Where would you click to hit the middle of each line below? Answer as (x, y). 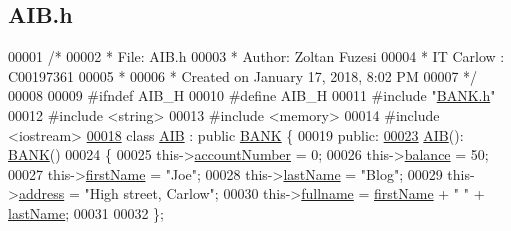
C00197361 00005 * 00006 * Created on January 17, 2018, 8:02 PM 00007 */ (243, 75)
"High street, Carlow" (149, 193)
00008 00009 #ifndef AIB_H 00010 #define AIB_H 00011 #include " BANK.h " (252, 95)
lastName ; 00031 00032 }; (86, 212)
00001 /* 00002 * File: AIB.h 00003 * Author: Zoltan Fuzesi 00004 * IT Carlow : (256, 56)
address (41, 193)
